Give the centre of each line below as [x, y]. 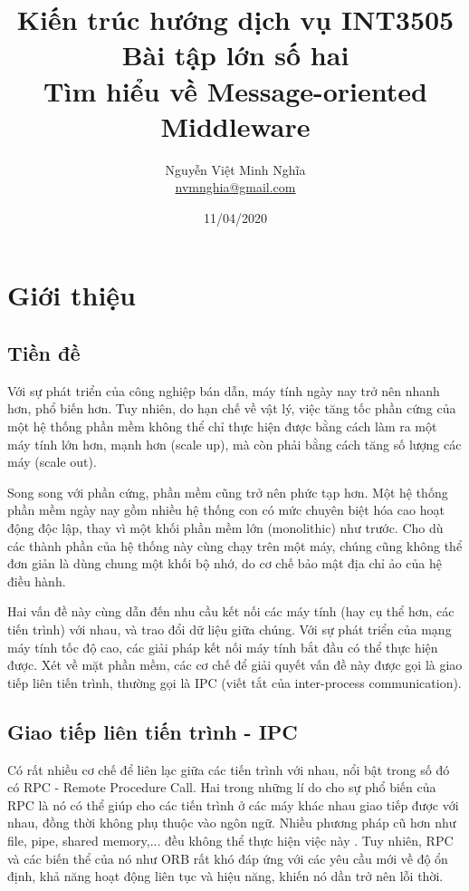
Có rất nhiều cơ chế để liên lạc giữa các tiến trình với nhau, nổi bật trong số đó [229, 769]
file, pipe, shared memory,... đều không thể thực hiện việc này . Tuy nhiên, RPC [230, 840]
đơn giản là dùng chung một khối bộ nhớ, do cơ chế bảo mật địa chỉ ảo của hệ [225, 563]
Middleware [235, 126]
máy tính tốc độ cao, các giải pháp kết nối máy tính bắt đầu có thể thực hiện [223, 647]
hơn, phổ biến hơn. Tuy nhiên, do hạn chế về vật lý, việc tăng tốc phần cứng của [232, 408]
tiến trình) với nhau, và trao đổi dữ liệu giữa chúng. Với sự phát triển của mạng [230, 629]
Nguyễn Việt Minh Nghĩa [235, 169]
